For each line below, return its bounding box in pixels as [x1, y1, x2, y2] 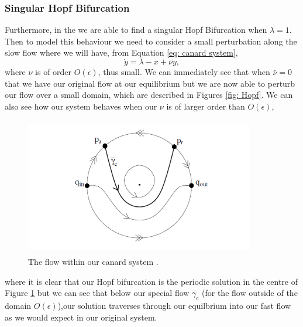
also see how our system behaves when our [5, 100, 157, 112]
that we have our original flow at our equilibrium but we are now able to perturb [5, 77, 295, 89]
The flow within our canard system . [28, 255, 159, 267]
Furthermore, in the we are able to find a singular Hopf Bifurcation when [5, 23, 267, 36]
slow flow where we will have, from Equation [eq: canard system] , [5, 46, 238, 59]
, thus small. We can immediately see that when [98, 66, 270, 78]
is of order [35, 66, 72, 78]
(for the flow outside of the [202, 287, 298, 299]
